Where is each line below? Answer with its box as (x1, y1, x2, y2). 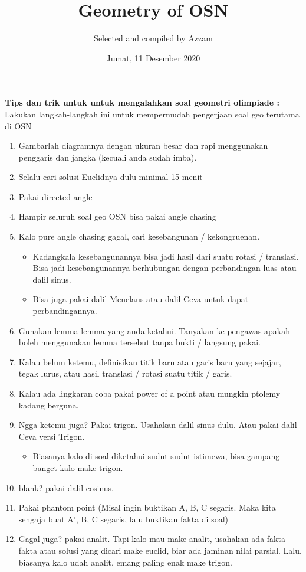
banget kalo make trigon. (32, 461, 123, 473)
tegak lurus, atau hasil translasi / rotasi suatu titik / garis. (18, 367, 232, 380)
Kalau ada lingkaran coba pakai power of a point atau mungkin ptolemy (18, 387, 281, 399)
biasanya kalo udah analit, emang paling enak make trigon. (18, 555, 233, 568)
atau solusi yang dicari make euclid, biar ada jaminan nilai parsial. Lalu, (40, 544, 302, 556)
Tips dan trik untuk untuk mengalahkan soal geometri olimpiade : (5, 96, 279, 109)
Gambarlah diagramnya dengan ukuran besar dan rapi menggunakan (18, 139, 268, 152)
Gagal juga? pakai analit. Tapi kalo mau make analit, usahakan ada (18, 532, 265, 545)
